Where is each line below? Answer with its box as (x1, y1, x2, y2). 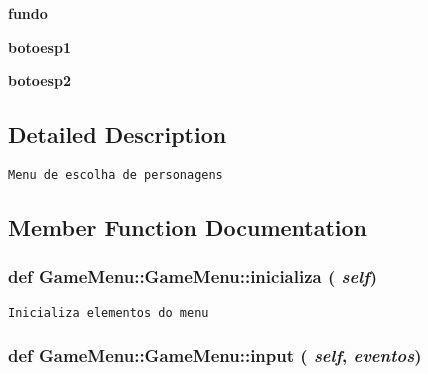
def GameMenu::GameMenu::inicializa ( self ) (8, 264, 377, 289)
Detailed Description (8, 119, 227, 150)
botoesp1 (8, 36, 71, 57)
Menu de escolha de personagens (8, 167, 223, 182)
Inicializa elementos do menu (8, 305, 209, 320)
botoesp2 (8, 70, 71, 91)
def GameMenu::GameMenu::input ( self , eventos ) (8, 343, 422, 368)
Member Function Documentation (8, 212, 368, 243)
